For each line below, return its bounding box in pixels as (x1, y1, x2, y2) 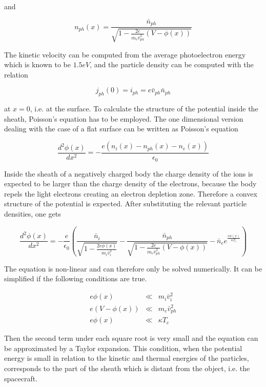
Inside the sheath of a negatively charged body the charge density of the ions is (4, 168, 253, 179)
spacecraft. (4, 373, 38, 383)
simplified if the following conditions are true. (4, 273, 147, 284)
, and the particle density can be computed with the (90, 59, 254, 70)
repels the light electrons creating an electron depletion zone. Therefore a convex (4, 188, 257, 199)
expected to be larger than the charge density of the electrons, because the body (4, 178, 257, 189)
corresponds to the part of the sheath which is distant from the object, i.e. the (4, 363, 250, 374)
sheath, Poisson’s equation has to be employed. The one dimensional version (4, 113, 243, 124)
